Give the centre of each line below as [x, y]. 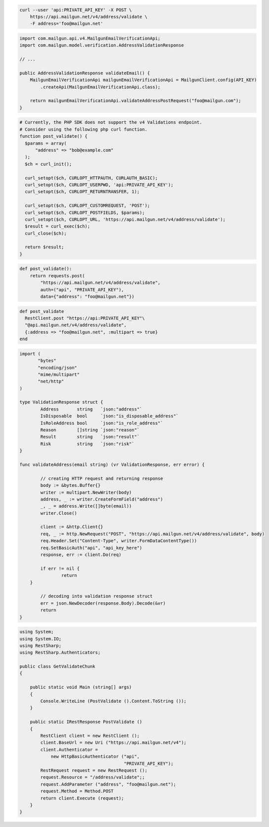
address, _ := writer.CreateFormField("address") [102, 499]
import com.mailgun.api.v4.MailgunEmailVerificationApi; [90, 38]
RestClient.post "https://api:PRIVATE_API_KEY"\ [85, 318]
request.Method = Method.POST [77, 791]
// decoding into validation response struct [96, 596]
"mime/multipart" [59, 374]
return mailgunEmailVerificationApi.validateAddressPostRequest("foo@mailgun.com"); [136, 101]
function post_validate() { [53, 136]
